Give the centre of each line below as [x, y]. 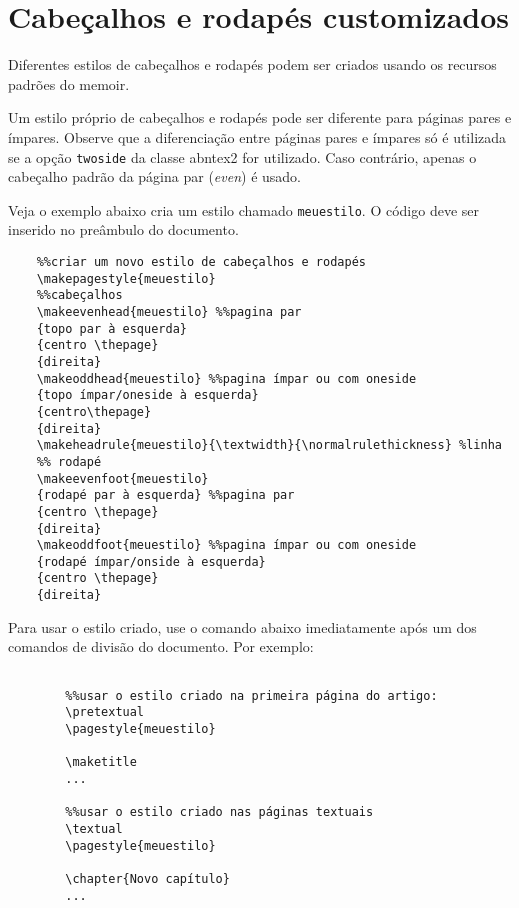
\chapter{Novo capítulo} [147, 878]
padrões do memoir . [69, 83]
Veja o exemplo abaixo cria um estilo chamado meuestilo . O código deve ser [244, 209]
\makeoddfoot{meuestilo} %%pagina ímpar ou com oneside [226, 545]
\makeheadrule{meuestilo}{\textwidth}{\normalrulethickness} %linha [269, 445]
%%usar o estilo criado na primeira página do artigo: [251, 695]
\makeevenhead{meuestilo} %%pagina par [169, 311]
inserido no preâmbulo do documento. [123, 229]
